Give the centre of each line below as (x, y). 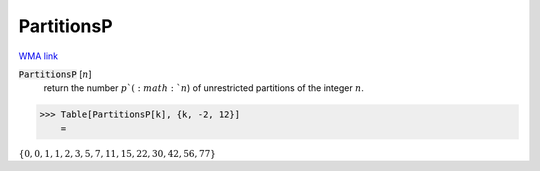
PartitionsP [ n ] (55, 74)
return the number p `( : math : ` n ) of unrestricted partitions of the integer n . (204, 88)
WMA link (38, 56)
